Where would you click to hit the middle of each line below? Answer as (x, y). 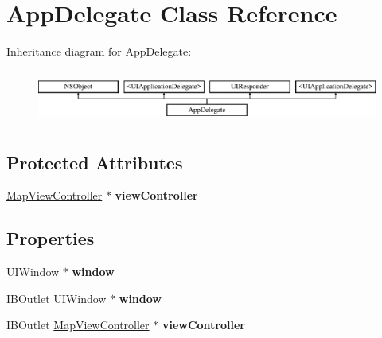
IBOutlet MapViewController (78, 325)
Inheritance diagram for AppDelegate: (99, 51)
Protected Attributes (95, 162)
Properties (51, 238)
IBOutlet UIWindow (57, 298)
